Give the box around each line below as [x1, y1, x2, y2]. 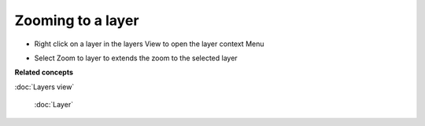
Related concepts [14, 67, 74, 77]
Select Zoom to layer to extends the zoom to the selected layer [34, 53, 238, 63]
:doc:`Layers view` [14, 82, 75, 92]
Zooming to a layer [14, 12, 139, 29]
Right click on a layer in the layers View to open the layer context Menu [34, 39, 264, 49]
